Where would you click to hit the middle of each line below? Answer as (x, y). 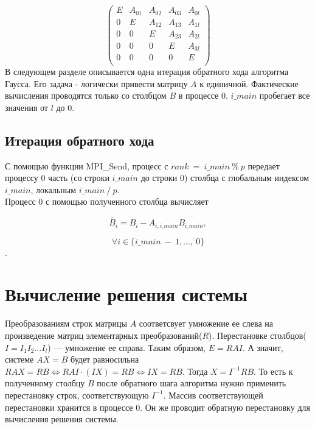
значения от (26, 107)
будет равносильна (105, 359)
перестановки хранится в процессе (69, 407)
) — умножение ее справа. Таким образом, (126, 347)
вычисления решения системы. (62, 419)
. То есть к (273, 371)
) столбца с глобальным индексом (247, 178)
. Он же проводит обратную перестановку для (225, 407)
